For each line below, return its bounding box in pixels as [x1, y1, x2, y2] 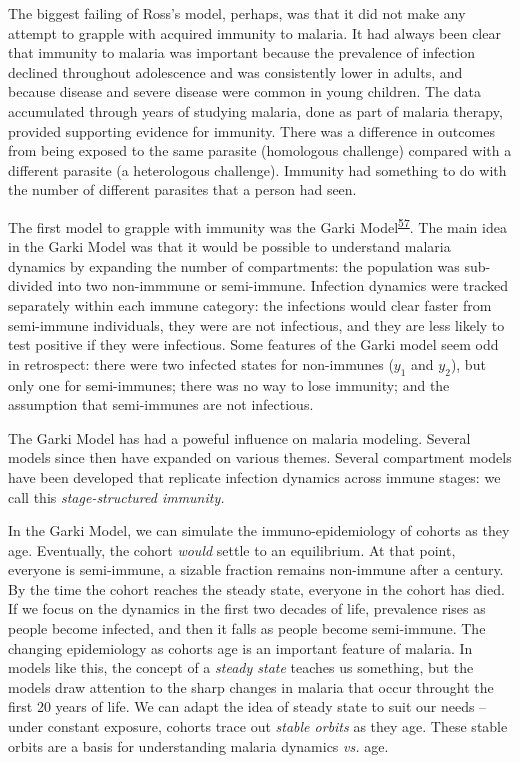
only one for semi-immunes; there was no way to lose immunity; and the [8, 374, 450, 395]
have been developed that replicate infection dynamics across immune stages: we [8, 466, 501, 487]
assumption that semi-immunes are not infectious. [8, 394, 314, 415]
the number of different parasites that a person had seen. [8, 179, 357, 200]
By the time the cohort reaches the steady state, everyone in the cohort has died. [8, 578, 505, 599]
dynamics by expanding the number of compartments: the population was [8, 255, 460, 276]
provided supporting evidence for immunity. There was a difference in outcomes [8, 120, 495, 141]
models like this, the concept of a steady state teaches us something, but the [8, 657, 474, 678]
